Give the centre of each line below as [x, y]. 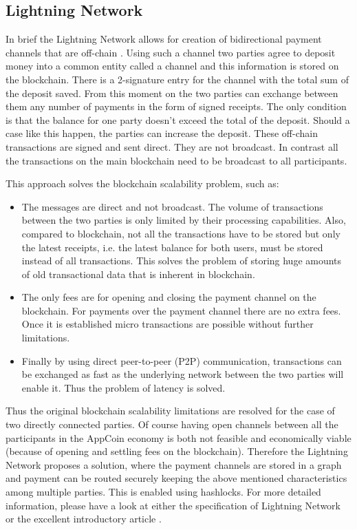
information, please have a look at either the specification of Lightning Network [173, 505]
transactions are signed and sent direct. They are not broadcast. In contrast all [172, 146]
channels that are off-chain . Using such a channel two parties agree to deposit [171, 52]
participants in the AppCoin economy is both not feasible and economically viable [178, 437]
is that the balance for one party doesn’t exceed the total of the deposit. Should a [178, 119]
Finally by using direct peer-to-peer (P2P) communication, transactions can [182, 360]
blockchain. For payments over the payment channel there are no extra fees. [181, 310]
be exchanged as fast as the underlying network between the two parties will [183, 374]
